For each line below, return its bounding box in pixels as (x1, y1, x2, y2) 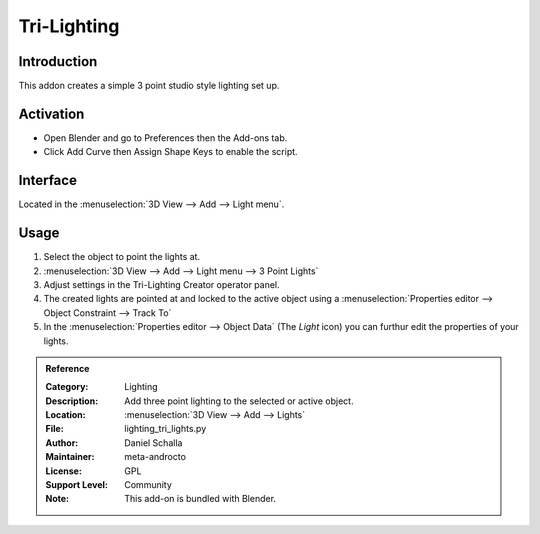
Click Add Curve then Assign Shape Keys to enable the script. (43, 146, 299, 158)
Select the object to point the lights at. (43, 251, 200, 263)
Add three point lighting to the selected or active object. (124, 395, 354, 407)
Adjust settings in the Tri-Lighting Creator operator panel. (43, 278, 280, 290)
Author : (45, 436, 79, 449)
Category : (45, 381, 89, 393)
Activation (18, 105, 85, 122)
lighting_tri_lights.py (124, 423, 207, 435)
